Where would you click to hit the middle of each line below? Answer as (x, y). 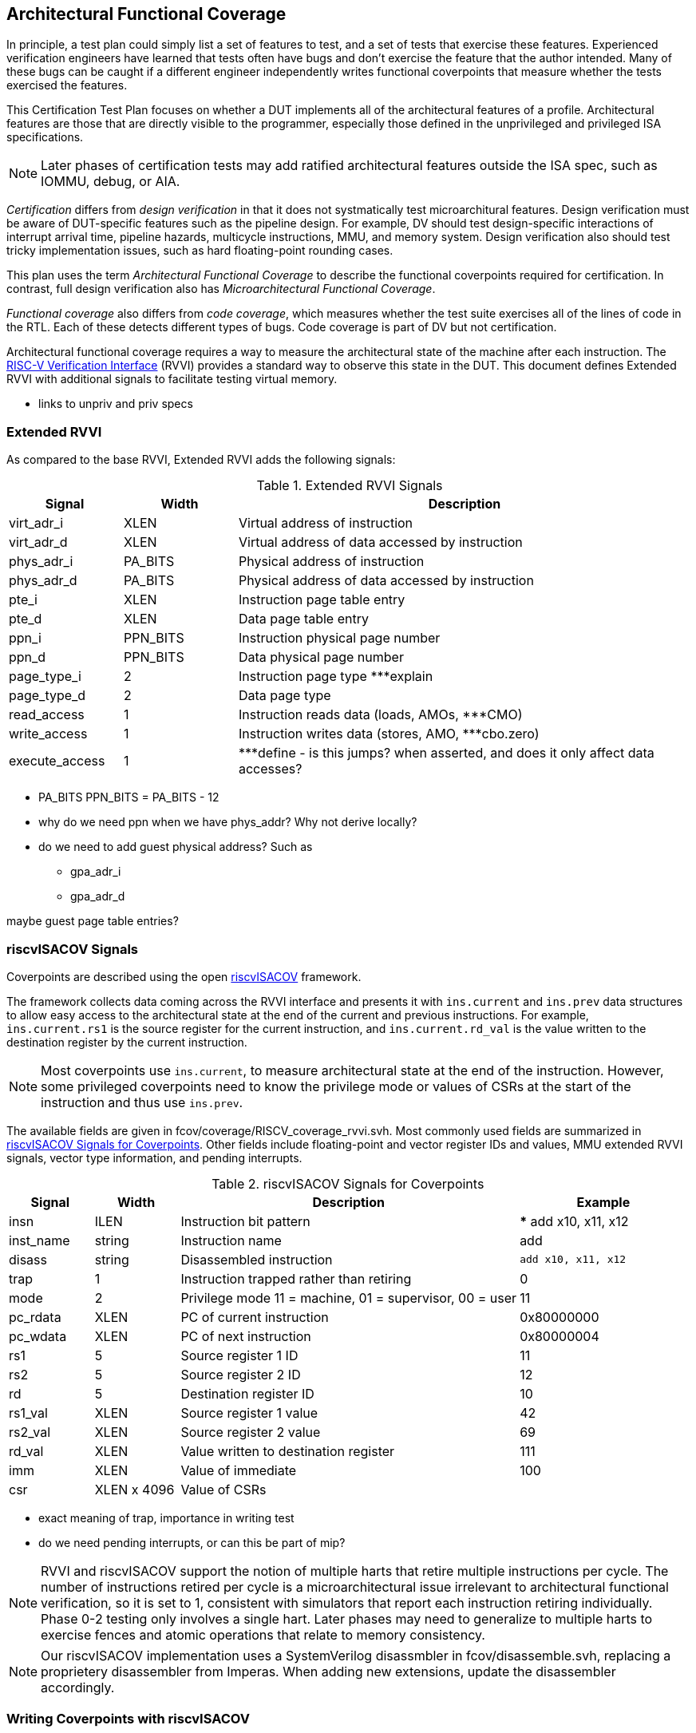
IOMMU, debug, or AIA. (111, 182)
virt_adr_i (36, 523)
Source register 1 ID (239, 1355)
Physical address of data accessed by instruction (386, 581)
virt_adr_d (38, 542)
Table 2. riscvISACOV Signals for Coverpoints (348, 1183)
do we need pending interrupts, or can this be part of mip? (192, 1542)
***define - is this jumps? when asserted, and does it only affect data (446, 753)
